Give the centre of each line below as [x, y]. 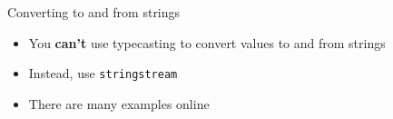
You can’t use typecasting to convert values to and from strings [207, 42]
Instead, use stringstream [103, 73]
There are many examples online [119, 103]
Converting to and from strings [94, 12]
